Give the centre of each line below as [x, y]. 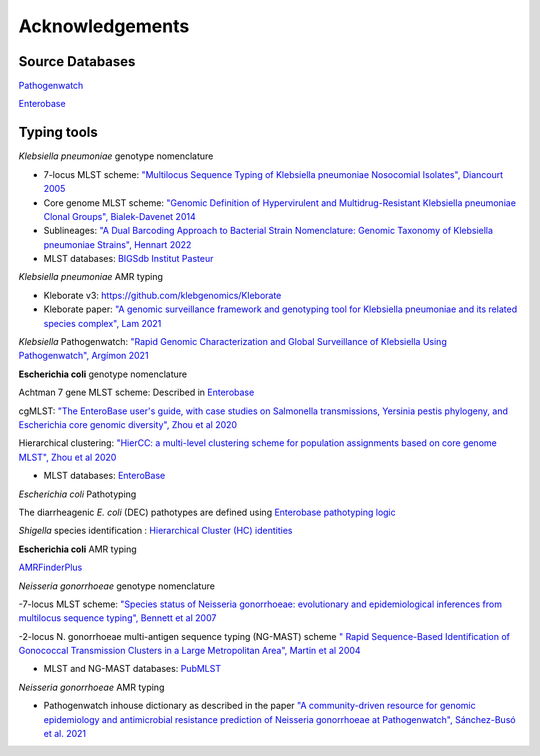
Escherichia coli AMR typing [77, 549]
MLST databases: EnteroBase [104, 476]
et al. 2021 [65, 734]
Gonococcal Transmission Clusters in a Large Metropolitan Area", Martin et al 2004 [189, 651]
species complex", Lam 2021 [102, 323]
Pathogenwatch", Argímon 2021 [83, 356]
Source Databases [77, 61]
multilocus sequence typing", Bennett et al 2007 [117, 618]
